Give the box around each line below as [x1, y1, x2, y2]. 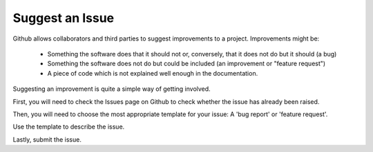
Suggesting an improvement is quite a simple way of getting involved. [12, 85, 211, 93]
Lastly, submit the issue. [12, 135, 82, 144]
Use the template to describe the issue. [12, 122, 125, 131]
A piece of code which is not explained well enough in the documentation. [47, 69, 258, 77]
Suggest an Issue [12, 10, 115, 25]
